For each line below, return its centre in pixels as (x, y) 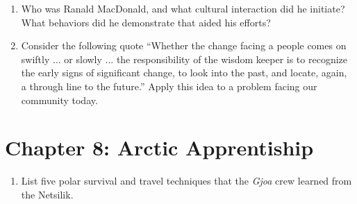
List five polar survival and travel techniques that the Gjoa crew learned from (186, 181)
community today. (59, 100)
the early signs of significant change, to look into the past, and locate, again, (184, 73)
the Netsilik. (47, 194)
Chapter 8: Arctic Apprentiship (159, 147)
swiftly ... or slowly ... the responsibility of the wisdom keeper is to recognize (184, 59)
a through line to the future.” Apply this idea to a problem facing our (169, 86)
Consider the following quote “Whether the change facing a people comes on (184, 45)
